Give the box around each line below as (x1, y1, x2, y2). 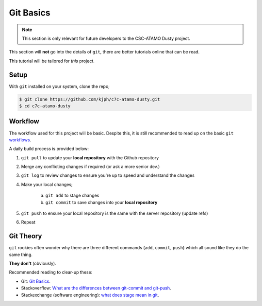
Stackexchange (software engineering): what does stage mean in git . (21, 292, 159, 298)
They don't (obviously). (9, 260, 56, 267)
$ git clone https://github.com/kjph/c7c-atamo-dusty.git (19, 96, 160, 102)
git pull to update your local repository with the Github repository (21, 154, 159, 160)
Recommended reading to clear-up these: (9, 270, 93, 275)
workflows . (9, 136, 32, 143)
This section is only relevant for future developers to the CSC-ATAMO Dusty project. (22, 35, 190, 41)
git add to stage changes (45, 192, 99, 199)
